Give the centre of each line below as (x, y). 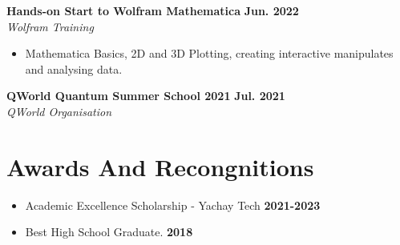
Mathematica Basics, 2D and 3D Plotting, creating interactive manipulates (209, 53)
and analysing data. (74, 68)
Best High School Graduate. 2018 (109, 232)
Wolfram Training (50, 26)
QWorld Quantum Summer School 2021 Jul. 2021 (146, 96)
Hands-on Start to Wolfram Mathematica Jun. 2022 (153, 10)
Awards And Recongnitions (160, 166)
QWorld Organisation (59, 111)
